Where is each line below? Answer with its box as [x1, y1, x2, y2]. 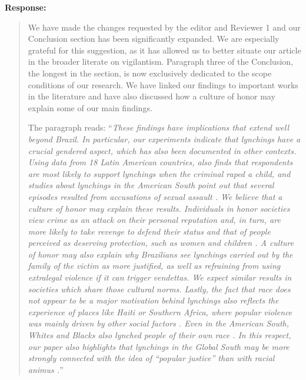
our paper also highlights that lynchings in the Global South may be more [28, 340, 290, 352]
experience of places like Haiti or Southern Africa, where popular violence [28, 305, 292, 318]
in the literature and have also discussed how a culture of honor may [28, 90, 275, 102]
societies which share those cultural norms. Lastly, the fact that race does [28, 282, 291, 295]
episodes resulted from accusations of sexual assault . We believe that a [28, 190, 282, 202]
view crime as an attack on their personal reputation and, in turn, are [28, 214, 281, 226]
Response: [5, 1, 46, 13]
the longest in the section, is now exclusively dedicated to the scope [28, 66, 272, 79]
